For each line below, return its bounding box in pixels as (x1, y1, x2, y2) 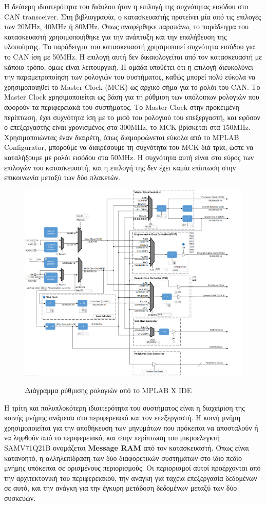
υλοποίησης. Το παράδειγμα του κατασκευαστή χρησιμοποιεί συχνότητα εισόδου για (4, 41, 255, 52)
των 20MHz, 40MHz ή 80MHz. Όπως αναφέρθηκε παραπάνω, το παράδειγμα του (4, 21, 249, 32)
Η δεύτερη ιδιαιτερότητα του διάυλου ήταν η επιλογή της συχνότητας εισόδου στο (4, 1, 249, 11)
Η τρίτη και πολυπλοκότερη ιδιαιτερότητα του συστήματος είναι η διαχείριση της (4, 402, 245, 413)
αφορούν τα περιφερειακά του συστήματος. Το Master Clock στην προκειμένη (4, 101, 239, 112)
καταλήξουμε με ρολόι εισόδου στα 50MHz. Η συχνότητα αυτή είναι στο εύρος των (4, 151, 254, 162)
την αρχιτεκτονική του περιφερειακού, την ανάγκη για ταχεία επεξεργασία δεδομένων (4, 472, 257, 483)
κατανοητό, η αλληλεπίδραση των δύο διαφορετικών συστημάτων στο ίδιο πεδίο (4, 452, 242, 463)
